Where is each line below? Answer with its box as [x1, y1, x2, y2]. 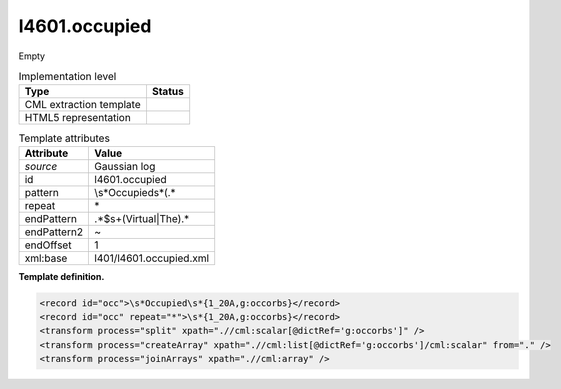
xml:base [24, 251, 68, 265]
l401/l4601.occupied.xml [94, 251, 210, 265]
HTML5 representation [24, 111, 132, 125]
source [24, 159, 58, 173]
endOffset [24, 238, 72, 252]
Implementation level [18, 70, 117, 84]
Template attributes [18, 131, 110, 145]
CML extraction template [24, 98, 141, 112]
